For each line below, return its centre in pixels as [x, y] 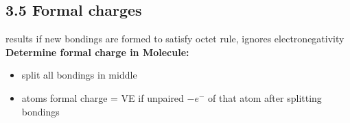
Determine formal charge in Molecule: [97, 52]
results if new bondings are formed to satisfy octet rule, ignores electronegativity [175, 39]
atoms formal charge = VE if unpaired [103, 97]
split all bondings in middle [79, 75]
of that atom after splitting [265, 97]
